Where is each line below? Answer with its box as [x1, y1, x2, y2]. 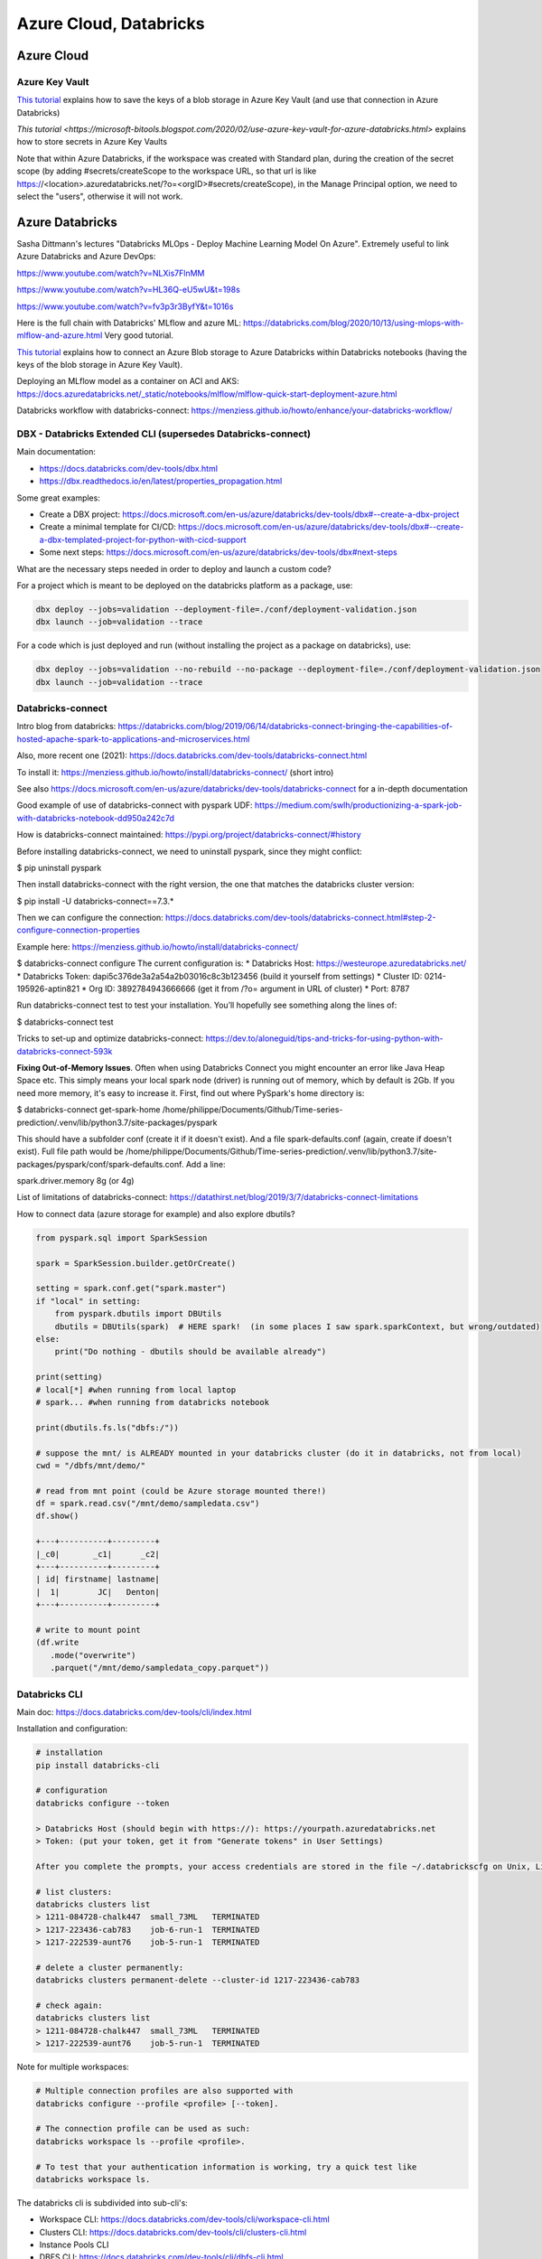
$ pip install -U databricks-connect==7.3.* [16, 895, 174, 906]
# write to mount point [35, 1625, 142, 1635]
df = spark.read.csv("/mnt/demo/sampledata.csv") [35, 1498, 260, 1509]
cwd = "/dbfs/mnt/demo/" [35, 1460, 146, 1470]
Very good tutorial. [104, 330, 174, 341]
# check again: [35, 2001, 103, 2011]
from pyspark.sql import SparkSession [35, 1233, 208, 1242]
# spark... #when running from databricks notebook [35, 1397, 270, 1407]
